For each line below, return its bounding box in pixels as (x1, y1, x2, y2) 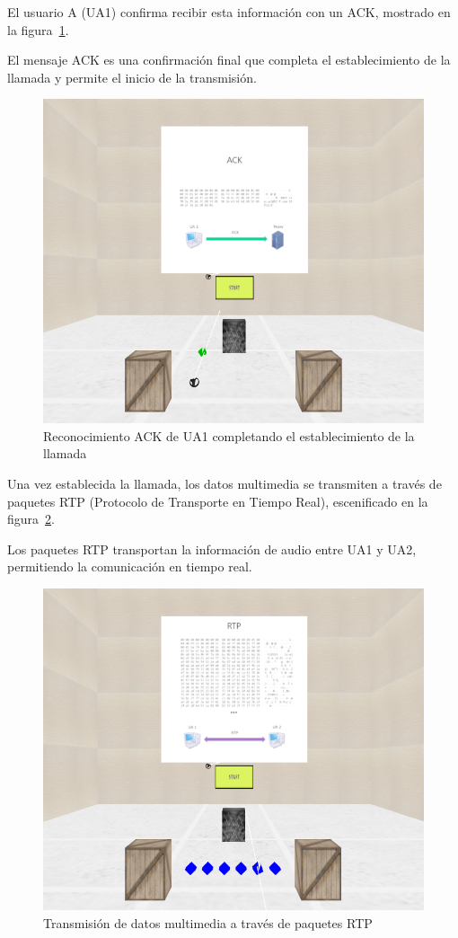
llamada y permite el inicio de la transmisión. (7, 67, 257, 86)
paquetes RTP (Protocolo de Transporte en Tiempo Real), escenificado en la (7, 491, 428, 510)
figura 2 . (7, 509, 55, 528)
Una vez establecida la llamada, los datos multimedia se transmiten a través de (7, 474, 442, 492)
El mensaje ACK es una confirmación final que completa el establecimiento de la (7, 50, 451, 69)
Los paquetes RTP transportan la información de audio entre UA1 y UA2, (7, 539, 417, 558)
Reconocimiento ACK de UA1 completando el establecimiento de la (43, 426, 415, 445)
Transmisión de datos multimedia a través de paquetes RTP (43, 913, 373, 932)
